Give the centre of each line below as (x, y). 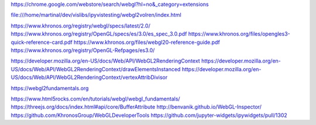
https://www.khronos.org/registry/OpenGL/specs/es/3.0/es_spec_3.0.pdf (99, 34)
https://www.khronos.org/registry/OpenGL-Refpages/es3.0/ (83, 50)
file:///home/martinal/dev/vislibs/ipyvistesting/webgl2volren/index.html (96, 15)
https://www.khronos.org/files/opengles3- (239, 34)
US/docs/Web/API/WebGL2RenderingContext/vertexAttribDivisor (89, 77)
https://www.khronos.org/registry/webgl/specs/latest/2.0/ (80, 26)
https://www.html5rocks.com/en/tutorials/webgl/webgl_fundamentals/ (96, 99)
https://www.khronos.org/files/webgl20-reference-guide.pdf (147, 42)
